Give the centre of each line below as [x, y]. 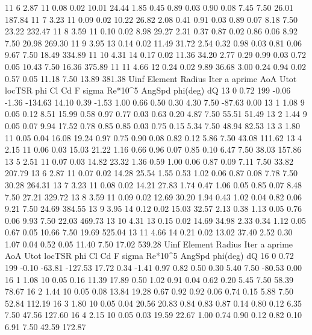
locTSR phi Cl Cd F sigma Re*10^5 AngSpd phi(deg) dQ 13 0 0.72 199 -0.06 [148, 90]
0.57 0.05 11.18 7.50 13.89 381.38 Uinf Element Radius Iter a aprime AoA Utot [151, 78]
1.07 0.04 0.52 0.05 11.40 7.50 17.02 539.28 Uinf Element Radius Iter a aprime [149, 244]
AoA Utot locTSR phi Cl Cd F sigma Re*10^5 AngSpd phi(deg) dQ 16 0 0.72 [149, 256]
